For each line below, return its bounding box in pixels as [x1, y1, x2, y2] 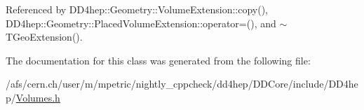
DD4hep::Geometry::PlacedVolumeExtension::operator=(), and [6, 15, 276, 30]
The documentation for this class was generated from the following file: [6, 53, 311, 67]
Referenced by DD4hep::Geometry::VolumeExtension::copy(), [6, 2, 269, 16]
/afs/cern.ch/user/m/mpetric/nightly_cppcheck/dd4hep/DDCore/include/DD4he [6, 76, 358, 91]
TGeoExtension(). [6, 29, 83, 44]
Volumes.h [15, 90, 60, 104]
